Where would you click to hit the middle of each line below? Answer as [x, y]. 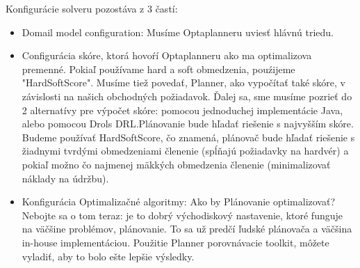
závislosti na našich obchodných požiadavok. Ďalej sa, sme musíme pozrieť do [187, 96]
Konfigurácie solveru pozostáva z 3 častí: [92, 8]
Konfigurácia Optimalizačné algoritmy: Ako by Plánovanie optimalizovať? [179, 202]
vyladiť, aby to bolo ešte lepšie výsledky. [108, 256]
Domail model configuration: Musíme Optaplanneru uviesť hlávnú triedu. [178, 32]
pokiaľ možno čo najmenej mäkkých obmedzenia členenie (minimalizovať [176, 164]
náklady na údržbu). [65, 178]
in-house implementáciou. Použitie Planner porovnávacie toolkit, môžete [175, 242]
